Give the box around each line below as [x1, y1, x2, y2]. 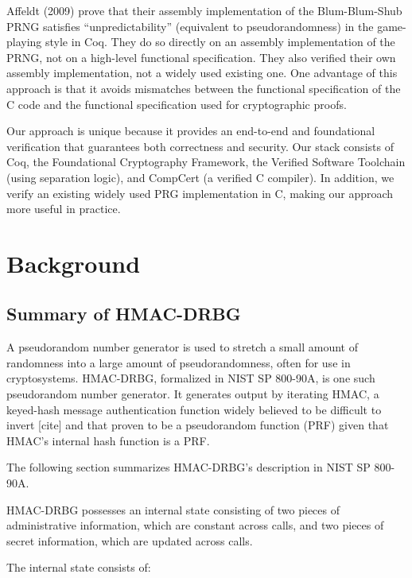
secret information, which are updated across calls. [6, 532, 253, 549]
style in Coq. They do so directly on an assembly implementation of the [45, 33, 395, 50]
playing [6, 33, 42, 50]
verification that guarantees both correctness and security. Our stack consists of [6, 138, 394, 154]
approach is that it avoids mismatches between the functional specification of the [6, 80, 401, 96]
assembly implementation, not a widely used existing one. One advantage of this [6, 64, 398, 81]
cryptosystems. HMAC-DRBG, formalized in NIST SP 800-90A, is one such [6, 370, 375, 386]
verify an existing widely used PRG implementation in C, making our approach [6, 184, 394, 201]
